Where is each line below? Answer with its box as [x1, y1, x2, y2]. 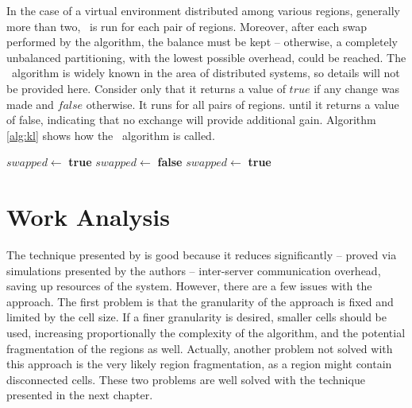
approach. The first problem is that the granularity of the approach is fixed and [6, 293, 394, 309]
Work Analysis [6, 200, 170, 233]
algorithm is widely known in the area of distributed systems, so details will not [11, 64, 400, 81]
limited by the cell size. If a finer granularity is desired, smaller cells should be [6, 309, 387, 325]
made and [6, 95, 54, 112]
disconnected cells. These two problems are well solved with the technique [6, 371, 365, 387]
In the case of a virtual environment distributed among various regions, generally [6, 2, 401, 18]
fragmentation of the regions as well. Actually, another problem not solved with [6, 340, 393, 356]
